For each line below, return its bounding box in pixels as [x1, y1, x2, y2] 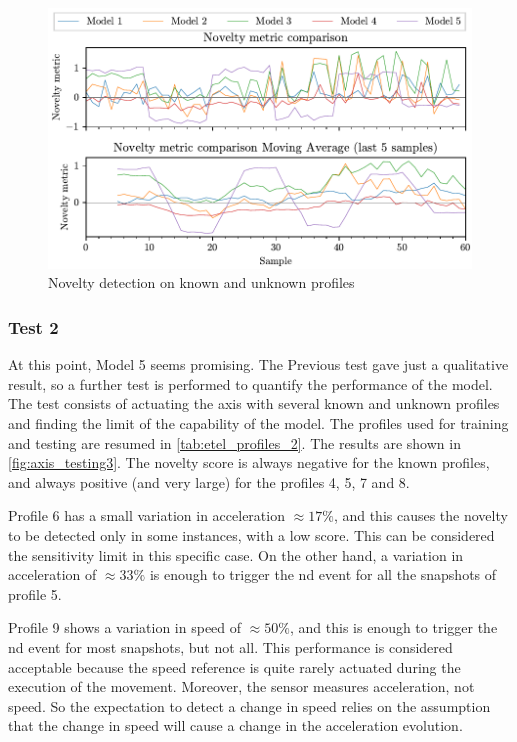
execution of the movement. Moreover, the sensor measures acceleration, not [8, 676, 475, 697]
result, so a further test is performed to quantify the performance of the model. [8, 373, 493, 394]
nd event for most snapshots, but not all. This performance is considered [8, 636, 453, 657]
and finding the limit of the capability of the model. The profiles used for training [8, 413, 509, 434]
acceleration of [8, 564, 97, 585]
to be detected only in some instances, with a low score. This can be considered [8, 525, 495, 545]
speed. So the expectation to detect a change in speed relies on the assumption [8, 695, 491, 716]
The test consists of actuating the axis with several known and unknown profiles [8, 393, 500, 414]
